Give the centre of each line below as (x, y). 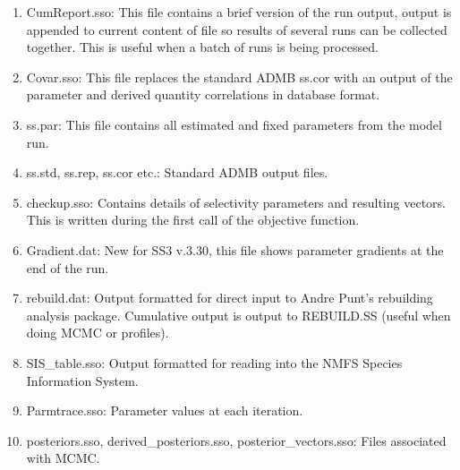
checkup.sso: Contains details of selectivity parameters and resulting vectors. (236, 202)
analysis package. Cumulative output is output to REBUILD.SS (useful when (239, 315)
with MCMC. (63, 458)
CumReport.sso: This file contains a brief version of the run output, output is (239, 12)
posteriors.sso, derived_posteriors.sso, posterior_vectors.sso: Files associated (236, 440)
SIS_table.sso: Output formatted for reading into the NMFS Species (214, 362)
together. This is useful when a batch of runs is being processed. (202, 47)
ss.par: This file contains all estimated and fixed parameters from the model (234, 124)
